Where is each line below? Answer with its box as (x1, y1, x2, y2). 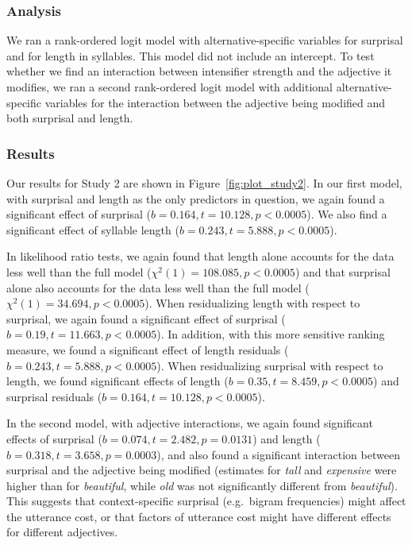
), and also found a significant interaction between (156, 446, 400, 462)
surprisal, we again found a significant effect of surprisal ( (6, 310, 286, 327)
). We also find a (306, 206, 387, 222)
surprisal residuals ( (6, 388, 102, 404)
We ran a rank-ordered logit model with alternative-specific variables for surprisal (6, 32, 403, 48)
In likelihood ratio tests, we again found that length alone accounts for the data (6, 248, 395, 265)
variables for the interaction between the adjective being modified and (44, 94, 386, 110)
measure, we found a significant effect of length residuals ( (6, 341, 289, 358)
